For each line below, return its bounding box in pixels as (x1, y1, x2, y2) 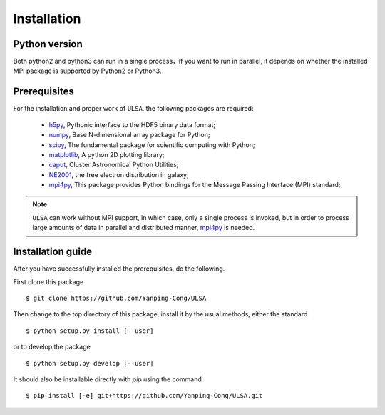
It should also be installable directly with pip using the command (13, 375, 202, 384)
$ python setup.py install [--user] (26, 326, 154, 335)
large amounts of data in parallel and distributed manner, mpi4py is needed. (32, 224, 255, 232)
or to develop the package (13, 343, 91, 351)
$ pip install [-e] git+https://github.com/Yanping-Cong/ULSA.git (26, 391, 263, 400)
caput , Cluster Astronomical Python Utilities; (48, 161, 179, 169)
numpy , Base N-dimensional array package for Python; (48, 131, 210, 139)
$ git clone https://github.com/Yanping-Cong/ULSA (26, 294, 207, 302)
